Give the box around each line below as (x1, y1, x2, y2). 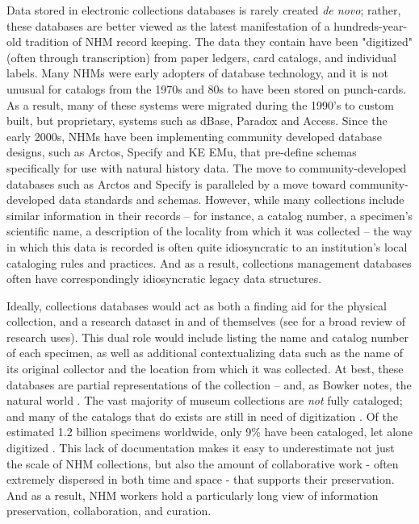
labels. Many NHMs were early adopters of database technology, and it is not (6, 64, 389, 81)
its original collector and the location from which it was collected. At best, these (6, 360, 404, 377)
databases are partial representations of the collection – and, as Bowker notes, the (6, 376, 412, 393)
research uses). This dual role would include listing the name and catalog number (6, 328, 409, 345)
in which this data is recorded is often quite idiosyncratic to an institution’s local (6, 238, 408, 255)
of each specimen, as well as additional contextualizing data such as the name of (6, 344, 404, 361)
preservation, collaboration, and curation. (6, 502, 212, 519)
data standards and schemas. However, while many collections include (58, 191, 404, 208)
